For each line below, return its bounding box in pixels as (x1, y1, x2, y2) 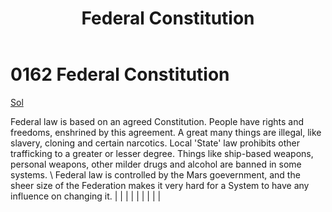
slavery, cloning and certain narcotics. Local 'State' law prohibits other (10, 137, 301, 149)
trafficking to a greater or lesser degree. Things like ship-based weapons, (10, 147, 314, 159)
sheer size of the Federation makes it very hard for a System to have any (10, 179, 310, 191)
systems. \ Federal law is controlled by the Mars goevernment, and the (10, 168, 301, 181)
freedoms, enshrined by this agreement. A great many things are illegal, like (10, 126, 322, 138)
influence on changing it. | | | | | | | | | (10, 190, 162, 202)
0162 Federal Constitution (10, 63, 230, 86)
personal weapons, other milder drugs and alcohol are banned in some (10, 158, 302, 170)
